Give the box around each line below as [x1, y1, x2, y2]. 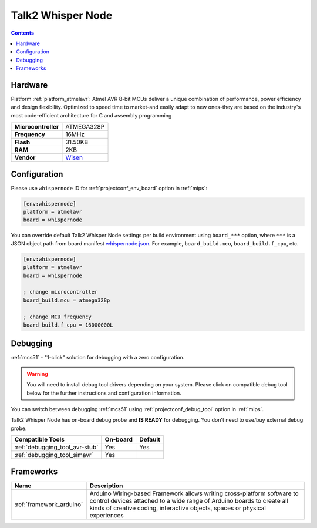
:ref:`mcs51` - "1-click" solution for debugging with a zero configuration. [11, 354, 185, 361]
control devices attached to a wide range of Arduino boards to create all [89, 496, 289, 505]
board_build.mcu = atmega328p [23, 297, 110, 304]
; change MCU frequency [23, 313, 92, 320]
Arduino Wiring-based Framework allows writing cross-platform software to [89, 489, 299, 497]
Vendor [14, 153, 36, 162]
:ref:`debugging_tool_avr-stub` [14, 443, 99, 452]
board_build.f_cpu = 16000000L [23, 321, 114, 328]
